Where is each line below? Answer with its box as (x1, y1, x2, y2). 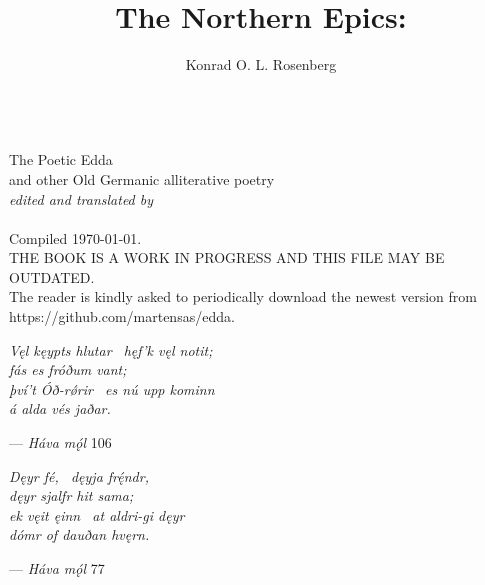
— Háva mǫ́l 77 (9, 558, 105, 578)
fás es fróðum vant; (9, 359, 127, 380)
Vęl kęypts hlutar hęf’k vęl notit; (9, 339, 213, 360)
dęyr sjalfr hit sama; (9, 485, 134, 506)
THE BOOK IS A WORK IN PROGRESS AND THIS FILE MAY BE (9, 247, 445, 268)
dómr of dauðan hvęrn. (9, 524, 150, 545)
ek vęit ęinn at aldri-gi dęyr (9, 504, 185, 525)
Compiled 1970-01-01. (9, 227, 142, 248)
